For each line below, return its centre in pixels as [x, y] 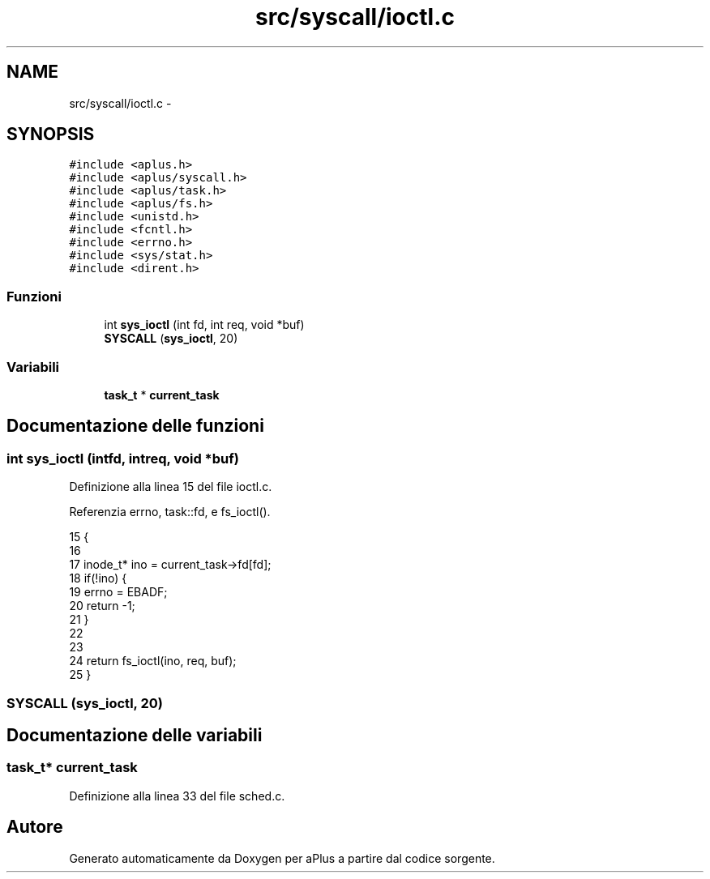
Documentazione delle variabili [135, 735]
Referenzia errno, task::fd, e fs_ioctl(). [170, 512]
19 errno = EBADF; [118, 592]
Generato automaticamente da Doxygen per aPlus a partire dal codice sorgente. [282, 858]
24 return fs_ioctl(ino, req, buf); [153, 661]
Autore [35, 827]
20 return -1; [102, 606]
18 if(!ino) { [98, 578]
